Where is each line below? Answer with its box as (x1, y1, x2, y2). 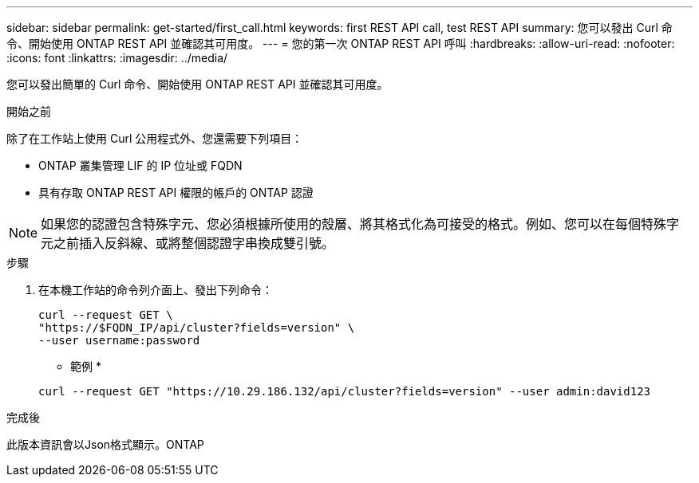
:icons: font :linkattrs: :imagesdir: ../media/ (6, 51, 228, 65)
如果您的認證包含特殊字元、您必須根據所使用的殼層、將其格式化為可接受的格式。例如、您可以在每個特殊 (41, 216, 667, 232)
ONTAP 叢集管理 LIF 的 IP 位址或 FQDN (38, 159, 243, 172)
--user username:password (38, 334, 200, 347)
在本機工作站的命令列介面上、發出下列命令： (38, 283, 273, 296)
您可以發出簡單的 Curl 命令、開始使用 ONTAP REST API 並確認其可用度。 (6, 77, 389, 91)
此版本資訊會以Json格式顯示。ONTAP (6, 438, 204, 451)
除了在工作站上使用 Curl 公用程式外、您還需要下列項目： (6, 132, 303, 145)
